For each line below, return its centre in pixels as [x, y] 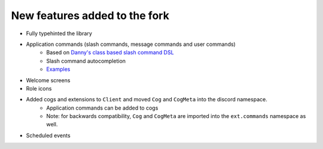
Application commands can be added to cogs [102, 108]
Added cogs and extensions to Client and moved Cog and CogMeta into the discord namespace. [147, 100]
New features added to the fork [90, 15]
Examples [58, 69]
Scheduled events [48, 135]
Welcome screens [48, 80]
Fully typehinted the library [59, 33]
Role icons [39, 88]
